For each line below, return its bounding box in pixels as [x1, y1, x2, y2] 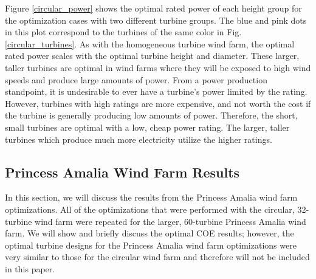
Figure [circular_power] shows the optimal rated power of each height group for [5, 2, 302, 14]
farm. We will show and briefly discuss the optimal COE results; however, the [5, 227, 294, 239]
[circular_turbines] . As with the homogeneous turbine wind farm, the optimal [5, 37, 295, 50]
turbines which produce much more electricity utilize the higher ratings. [5, 133, 272, 145]
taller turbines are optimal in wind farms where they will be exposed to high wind [5, 61, 311, 74]
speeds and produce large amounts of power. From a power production [5, 73, 267, 86]
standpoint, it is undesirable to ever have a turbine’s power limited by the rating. [5, 85, 307, 98]
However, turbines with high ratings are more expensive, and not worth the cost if [5, 97, 311, 109]
